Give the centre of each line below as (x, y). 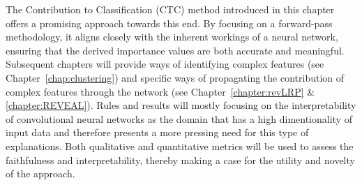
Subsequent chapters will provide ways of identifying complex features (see (165, 64)
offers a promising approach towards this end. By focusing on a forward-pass (169, 23)
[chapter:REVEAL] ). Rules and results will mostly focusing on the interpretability (181, 105)
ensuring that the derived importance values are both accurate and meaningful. (175, 50)
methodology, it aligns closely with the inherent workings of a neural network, (172, 37)
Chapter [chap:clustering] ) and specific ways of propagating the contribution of (175, 77)
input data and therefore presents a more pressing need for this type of (157, 132)
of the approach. (40, 173)
